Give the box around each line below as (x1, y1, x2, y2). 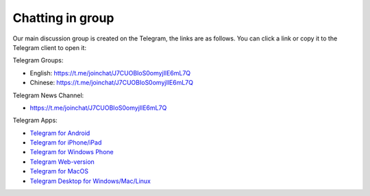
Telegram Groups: (12, 56, 64, 64)
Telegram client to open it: (12, 43, 87, 51)
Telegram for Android (29, 129, 90, 137)
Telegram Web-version (29, 158, 95, 166)
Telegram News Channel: (12, 91, 84, 99)
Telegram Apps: (12, 117, 58, 125)
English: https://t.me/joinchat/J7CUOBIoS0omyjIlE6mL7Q (29, 69, 191, 77)
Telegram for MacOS (29, 167, 89, 175)
